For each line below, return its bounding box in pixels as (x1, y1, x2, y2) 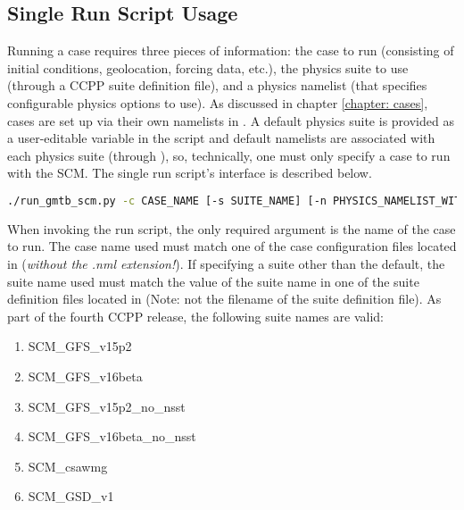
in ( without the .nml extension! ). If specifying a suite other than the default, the (7, 255, 445, 273)
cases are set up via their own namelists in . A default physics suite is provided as (7, 111, 454, 130)
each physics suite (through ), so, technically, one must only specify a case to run (7, 146, 451, 164)
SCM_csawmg (28, 456, 108, 475)
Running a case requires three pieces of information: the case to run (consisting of (7, 41, 454, 60)
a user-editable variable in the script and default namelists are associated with (7, 129, 435, 147)
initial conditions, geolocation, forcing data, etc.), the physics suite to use (7, 58, 409, 77)
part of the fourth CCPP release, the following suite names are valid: (7, 306, 384, 325)
